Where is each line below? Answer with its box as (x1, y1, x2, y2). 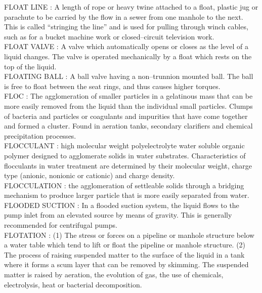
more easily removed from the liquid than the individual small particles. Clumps (4, 100, 253, 111)
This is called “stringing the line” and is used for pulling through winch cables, (4, 21, 248, 32)
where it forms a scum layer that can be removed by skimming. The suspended (4, 259, 249, 270)
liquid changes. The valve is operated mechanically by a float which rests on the (4, 51, 252, 61)
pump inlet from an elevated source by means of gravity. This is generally (4, 210, 232, 220)
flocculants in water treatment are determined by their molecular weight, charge (4, 160, 252, 171)
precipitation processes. (4, 130, 76, 141)
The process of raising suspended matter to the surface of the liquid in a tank (4, 249, 245, 260)
